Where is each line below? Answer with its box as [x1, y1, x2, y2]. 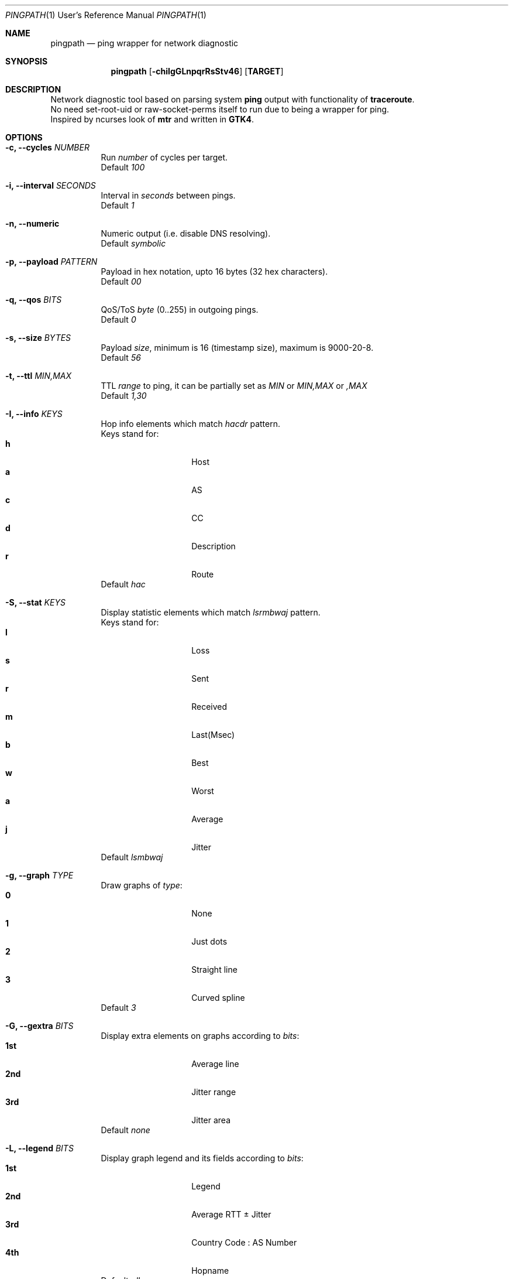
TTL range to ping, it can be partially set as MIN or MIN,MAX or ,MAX [101, 381, 367, 391]
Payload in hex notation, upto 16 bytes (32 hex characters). [101, 266, 328, 276]
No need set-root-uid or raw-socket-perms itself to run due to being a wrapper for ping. [50, 104, 390, 114]
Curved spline [191, 993, 245, 1003]
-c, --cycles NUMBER [5, 142, 89, 152]
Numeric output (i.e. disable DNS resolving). [101, 228, 271, 238]
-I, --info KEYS [5, 409, 63, 419]
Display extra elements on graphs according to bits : [101, 1031, 299, 1041]
